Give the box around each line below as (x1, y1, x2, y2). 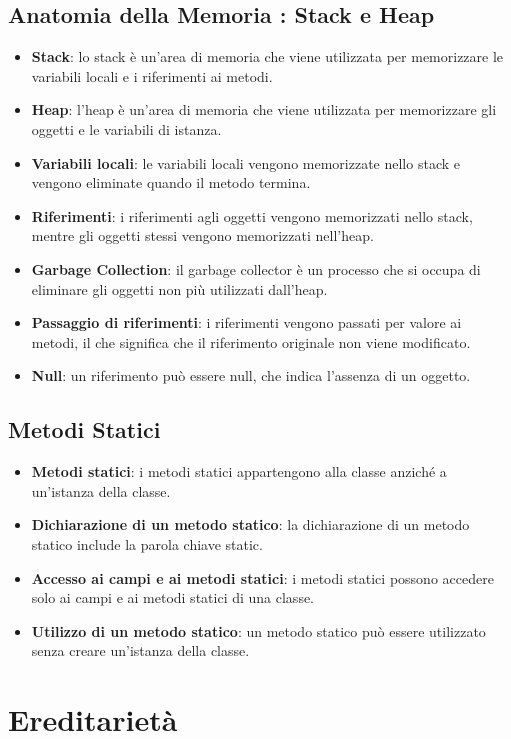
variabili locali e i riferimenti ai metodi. (31, 65, 273, 86)
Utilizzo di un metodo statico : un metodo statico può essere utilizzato (31, 620, 486, 641)
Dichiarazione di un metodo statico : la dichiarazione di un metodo (31, 514, 470, 535)
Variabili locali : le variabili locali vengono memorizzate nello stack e (31, 152, 460, 173)
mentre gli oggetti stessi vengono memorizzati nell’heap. (31, 225, 374, 246)
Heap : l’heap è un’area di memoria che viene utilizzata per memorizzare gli (31, 99, 497, 120)
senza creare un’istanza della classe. (31, 640, 250, 661)
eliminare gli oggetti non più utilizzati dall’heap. (31, 278, 328, 299)
